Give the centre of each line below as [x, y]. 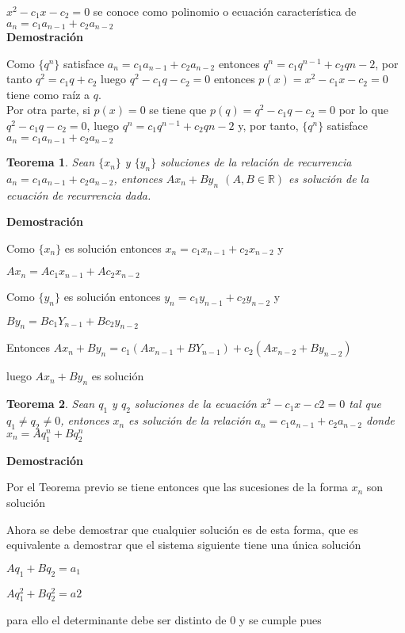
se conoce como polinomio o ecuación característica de [225, 11]
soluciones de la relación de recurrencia [256, 162]
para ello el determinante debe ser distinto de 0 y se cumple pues [164, 620]
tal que [365, 404]
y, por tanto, [268, 126]
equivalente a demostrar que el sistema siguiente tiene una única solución [184, 545]
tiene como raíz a [48, 94]
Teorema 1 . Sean [51, 162]
